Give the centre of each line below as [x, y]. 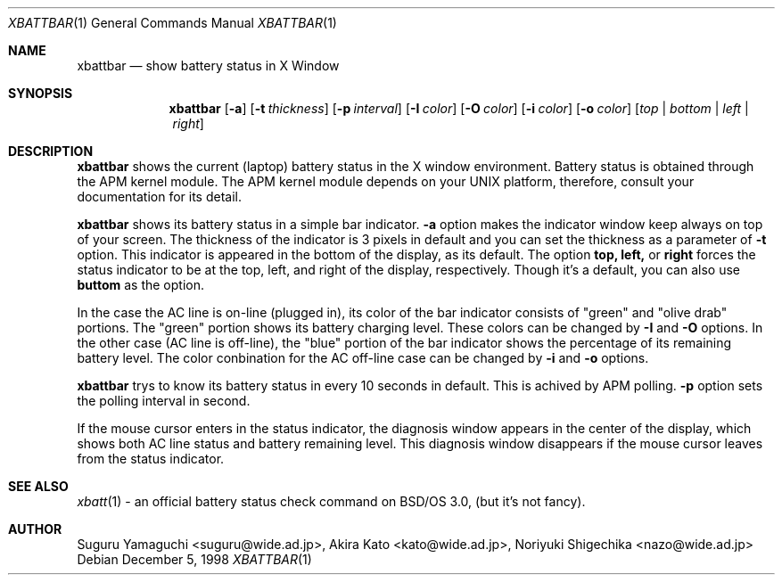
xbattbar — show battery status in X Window [208, 66]
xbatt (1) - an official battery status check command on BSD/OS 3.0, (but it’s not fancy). [331, 501]
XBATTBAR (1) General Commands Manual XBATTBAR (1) [173, 23]
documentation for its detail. [160, 197]
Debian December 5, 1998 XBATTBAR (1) [194, 559]
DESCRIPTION [51, 151]
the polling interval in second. [164, 401]
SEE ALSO [38, 486]
